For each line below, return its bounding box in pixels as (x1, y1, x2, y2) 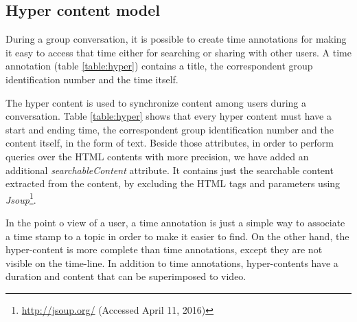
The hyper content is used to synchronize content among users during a (5, 95, 307, 109)
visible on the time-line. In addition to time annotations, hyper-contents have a (5, 255, 338, 270)
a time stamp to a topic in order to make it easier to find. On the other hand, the (5, 228, 349, 243)
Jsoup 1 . (5, 190, 36, 206)
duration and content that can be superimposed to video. (5, 269, 246, 283)
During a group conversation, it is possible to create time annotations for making (5, 32, 347, 46)
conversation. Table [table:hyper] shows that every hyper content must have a (5, 109, 332, 123)
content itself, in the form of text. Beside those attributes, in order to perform (5, 136, 334, 150)
